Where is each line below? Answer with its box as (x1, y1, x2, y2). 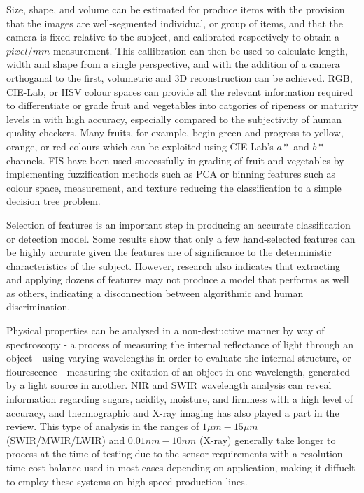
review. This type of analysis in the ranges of (6, 419, 199, 434)
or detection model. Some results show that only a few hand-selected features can (6, 231, 356, 245)
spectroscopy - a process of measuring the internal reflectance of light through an (6, 336, 354, 351)
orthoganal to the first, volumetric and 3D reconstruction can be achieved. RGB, (6, 70, 353, 85)
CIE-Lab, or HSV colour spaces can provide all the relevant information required (6, 84, 353, 99)
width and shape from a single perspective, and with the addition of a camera (6, 57, 340, 71)
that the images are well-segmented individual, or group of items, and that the (6, 15, 344, 30)
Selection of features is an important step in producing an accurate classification (6, 217, 351, 231)
